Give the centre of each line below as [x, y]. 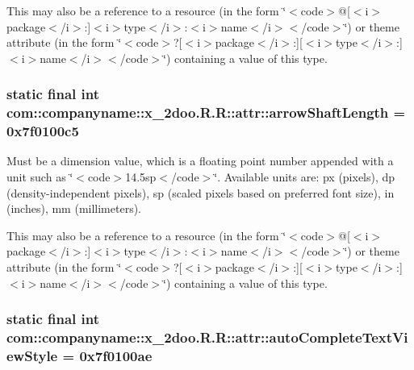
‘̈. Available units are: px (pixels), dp [305, 177]
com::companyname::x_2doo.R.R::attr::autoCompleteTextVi [207, 337]
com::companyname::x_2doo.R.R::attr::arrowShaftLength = [206, 112]
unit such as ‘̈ [40, 177]
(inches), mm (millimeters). [74, 208]
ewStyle [32, 355]
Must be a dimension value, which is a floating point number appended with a [200, 161]
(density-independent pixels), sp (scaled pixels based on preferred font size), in [201, 192]
